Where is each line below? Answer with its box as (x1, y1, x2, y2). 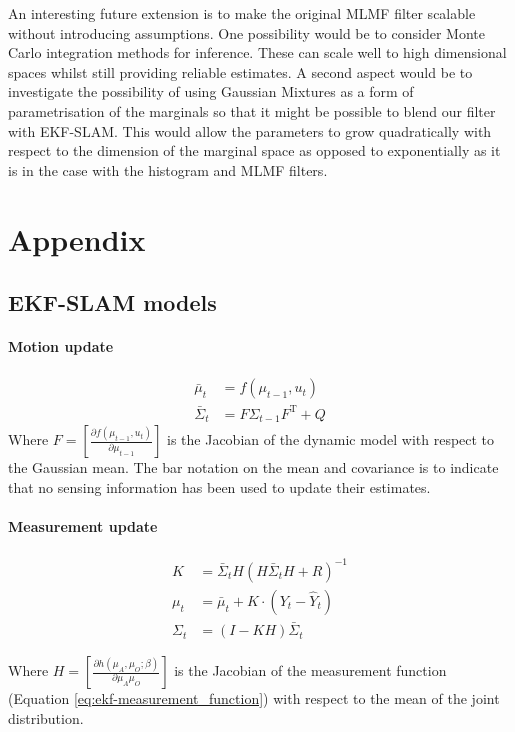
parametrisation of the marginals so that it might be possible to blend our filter (8, 100, 496, 121)
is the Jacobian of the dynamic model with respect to (167, 429, 495, 450)
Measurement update (8, 516, 158, 537)
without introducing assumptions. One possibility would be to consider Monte (8, 22, 485, 43)
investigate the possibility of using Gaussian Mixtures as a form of (8, 81, 414, 102)
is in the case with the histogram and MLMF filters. (8, 159, 328, 180)
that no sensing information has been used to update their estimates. (8, 476, 431, 497)
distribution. (8, 707, 84, 728)
